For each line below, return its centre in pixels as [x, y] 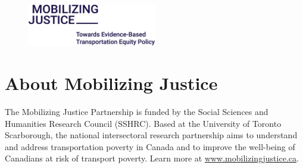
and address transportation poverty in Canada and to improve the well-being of [150, 146]
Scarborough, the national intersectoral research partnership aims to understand [151, 135]
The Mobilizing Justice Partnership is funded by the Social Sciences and [137, 111]
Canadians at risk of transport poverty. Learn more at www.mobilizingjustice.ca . [152, 158]
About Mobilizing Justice [111, 83]
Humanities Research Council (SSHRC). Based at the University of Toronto [143, 123]
